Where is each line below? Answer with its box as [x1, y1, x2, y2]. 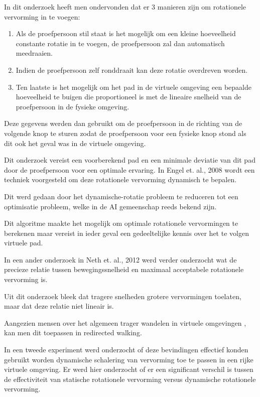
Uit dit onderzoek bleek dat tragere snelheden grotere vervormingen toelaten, [4, 291, 241, 301]
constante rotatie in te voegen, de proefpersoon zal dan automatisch [16, 38, 225, 48]
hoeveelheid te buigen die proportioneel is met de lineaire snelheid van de [16, 91, 241, 102]
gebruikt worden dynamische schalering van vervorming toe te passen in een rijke [4, 354, 253, 364]
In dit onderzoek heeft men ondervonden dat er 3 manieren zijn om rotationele [4, 2, 246, 12]
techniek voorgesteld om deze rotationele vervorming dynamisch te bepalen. [4, 174, 237, 185]
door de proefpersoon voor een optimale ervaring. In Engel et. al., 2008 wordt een [4, 164, 255, 175]
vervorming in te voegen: [4, 11, 80, 22]
